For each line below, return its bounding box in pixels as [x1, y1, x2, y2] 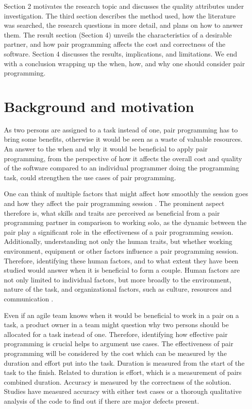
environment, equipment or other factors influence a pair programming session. [4, 246, 238, 256]
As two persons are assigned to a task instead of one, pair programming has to [4, 124, 238, 134]
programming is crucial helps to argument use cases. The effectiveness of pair [4, 338, 234, 349]
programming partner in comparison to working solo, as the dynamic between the [4, 217, 247, 227]
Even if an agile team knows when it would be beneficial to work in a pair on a [4, 310, 239, 320]
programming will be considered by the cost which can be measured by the [4, 348, 227, 358]
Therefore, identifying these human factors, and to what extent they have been [4, 255, 238, 265]
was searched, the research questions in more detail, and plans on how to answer [4, 20, 243, 30]
